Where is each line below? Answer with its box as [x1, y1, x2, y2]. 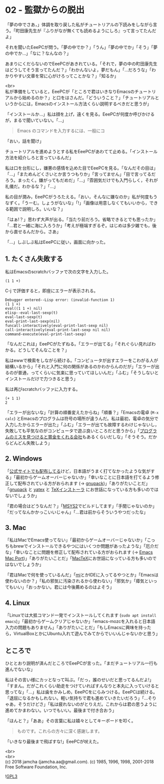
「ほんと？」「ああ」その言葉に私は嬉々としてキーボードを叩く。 [5, 718, 136, 723]
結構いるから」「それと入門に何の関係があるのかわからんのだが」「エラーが [5, 363, 155, 369]
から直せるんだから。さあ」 [5, 229, 61, 234]
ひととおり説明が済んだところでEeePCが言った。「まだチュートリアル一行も [5, 660, 158, 666]
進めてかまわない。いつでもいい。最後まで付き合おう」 [5, 708, 117, 713]
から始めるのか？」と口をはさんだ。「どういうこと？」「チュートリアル [13, 94, 155, 100]
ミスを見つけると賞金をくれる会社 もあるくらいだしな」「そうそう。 [13, 434, 149, 439]
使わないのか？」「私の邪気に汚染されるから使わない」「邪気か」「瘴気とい [5, 578, 153, 584]
